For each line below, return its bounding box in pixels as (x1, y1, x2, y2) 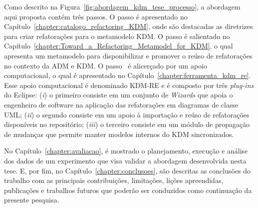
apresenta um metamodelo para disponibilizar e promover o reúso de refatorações (4, 50, 253, 60)
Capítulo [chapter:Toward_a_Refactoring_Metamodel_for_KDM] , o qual (4, 40, 233, 51)
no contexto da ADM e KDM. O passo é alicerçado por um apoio (4, 60, 207, 70)
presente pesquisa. (4, 194, 59, 205)
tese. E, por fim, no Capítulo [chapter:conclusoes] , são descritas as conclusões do (4, 165, 251, 175)
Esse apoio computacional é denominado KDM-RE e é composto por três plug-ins (4, 79, 254, 90)
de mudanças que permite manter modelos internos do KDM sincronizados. (4, 128, 234, 139)
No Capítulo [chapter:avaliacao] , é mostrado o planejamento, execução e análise (4, 145, 248, 156)
